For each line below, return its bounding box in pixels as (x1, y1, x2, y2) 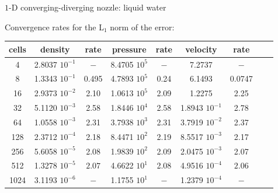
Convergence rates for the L (5, 20, 104, 33)
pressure (112, 43, 147, 55)
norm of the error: (110, 20, 175, 33)
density (40, 43, 70, 55)
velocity (185, 43, 217, 55)
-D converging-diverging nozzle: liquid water (9, 1, 166, 13)
